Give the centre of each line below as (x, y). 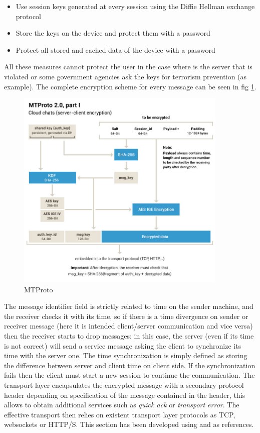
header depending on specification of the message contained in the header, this (125, 395)
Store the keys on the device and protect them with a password (113, 33)
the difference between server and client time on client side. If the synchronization (130, 365)
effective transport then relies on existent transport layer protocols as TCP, (120, 414)
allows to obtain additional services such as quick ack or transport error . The (122, 405)
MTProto (39, 289)
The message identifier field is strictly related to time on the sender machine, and (129, 306)
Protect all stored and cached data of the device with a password (115, 49)
